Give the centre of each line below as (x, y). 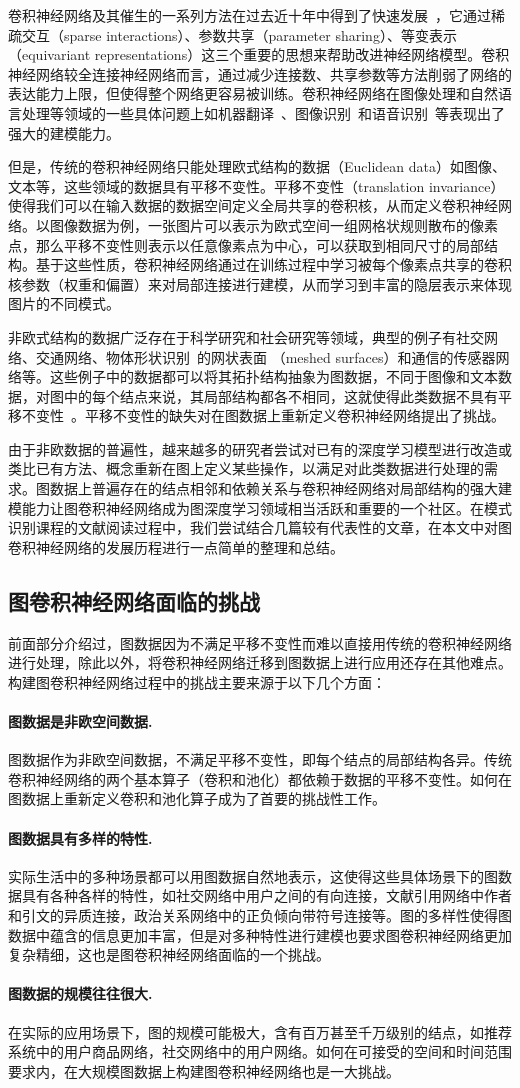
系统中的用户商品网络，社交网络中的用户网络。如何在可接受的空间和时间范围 (260, 1051)
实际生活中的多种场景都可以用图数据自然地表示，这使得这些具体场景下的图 (253, 875)
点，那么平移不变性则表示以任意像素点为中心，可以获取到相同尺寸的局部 (246, 244)
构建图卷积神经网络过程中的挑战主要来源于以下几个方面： (197, 681)
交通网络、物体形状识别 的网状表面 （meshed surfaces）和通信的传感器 (265, 356)
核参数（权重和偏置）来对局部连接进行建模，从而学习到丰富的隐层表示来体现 (260, 283)
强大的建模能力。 (64, 132)
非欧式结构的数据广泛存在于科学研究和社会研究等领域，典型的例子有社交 (246, 336)
